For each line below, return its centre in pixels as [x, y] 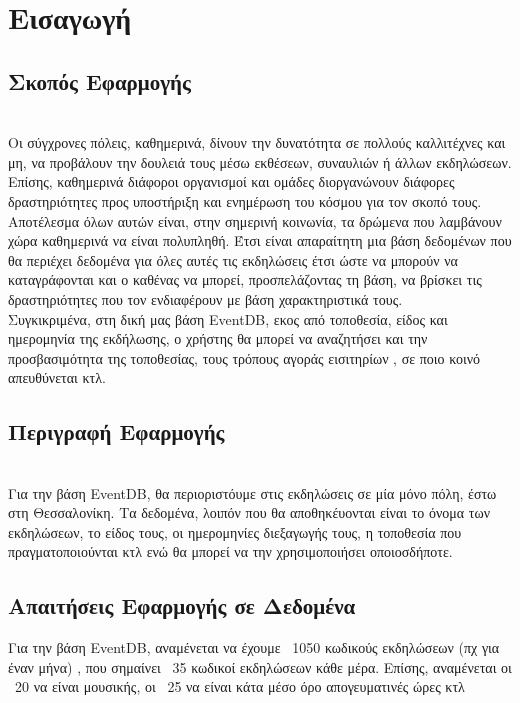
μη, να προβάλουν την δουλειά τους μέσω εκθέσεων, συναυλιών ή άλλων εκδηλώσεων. [260, 161]
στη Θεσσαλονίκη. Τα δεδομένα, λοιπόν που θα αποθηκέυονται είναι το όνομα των [249, 512]
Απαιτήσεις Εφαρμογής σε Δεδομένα [182, 605]
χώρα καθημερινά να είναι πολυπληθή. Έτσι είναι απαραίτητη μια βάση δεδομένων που [260, 240]
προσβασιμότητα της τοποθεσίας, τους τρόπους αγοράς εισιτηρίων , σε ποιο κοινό [244, 357]
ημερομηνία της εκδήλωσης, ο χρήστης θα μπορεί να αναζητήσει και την [218, 338]
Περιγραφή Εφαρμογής [116, 431]
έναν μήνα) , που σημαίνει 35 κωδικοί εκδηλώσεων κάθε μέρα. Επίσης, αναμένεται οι [260, 666]
